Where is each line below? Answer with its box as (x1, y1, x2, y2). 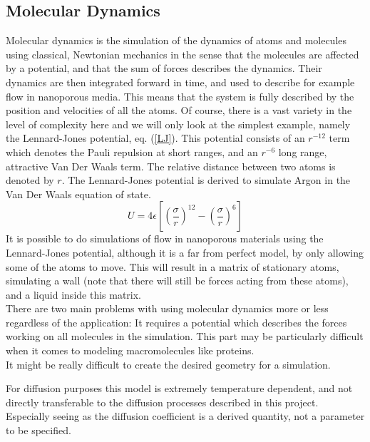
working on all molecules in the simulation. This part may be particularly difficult (6, 329, 364, 344)
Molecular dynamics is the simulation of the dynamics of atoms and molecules (6, 33, 347, 48)
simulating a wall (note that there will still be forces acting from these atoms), (6, 273, 349, 288)
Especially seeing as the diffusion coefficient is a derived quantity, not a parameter (6, 408, 365, 423)
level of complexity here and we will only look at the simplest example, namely (6, 116, 351, 131)
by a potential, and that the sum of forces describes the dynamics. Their (6, 61, 322, 76)
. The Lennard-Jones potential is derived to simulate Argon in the (61, 173, 351, 187)
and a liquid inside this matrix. (6, 287, 142, 302)
